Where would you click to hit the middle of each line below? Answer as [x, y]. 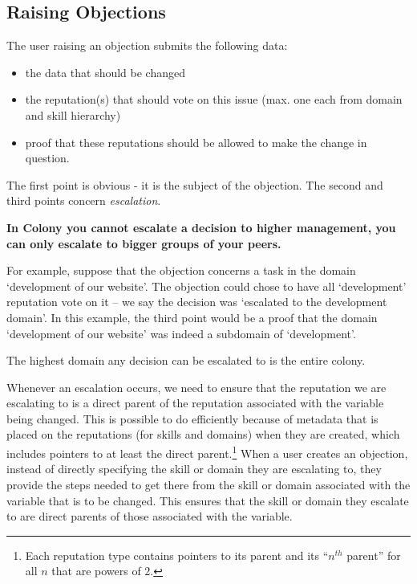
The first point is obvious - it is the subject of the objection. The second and [195, 184]
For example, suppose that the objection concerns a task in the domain [181, 270]
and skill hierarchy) [73, 114]
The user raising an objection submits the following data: [147, 45]
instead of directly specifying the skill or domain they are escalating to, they [194, 469]
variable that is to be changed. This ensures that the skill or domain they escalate [208, 500]
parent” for [374, 555]
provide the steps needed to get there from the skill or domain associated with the [208, 484]
